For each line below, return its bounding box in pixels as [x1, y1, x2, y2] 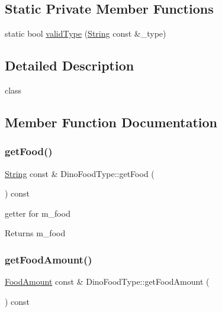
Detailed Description [5, 56, 134, 75]
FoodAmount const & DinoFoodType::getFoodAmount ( [5, 275, 210, 288]
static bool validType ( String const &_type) [5, 27, 166, 40]
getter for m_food [5, 207, 70, 219]
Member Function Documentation [5, 112, 218, 131]
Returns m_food [5, 227, 66, 239]
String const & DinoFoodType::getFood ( [5, 167, 155, 179]
